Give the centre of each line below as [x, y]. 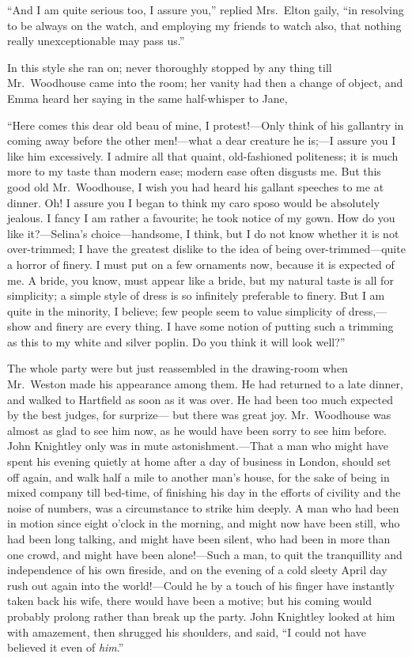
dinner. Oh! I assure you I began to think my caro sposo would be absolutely [194, 202]
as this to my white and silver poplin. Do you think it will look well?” [176, 341]
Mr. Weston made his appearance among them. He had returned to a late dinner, [205, 384]
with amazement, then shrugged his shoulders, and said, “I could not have [187, 632]
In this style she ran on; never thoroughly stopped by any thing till [170, 67]
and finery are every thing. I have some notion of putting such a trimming [214, 326]
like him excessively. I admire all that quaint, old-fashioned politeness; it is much [203, 155]
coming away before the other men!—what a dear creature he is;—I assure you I [202, 140]
